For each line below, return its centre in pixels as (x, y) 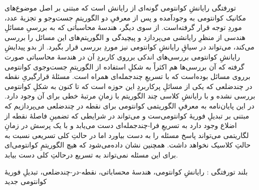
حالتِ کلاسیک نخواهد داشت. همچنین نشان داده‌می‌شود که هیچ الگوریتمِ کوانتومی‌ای (128, 145)
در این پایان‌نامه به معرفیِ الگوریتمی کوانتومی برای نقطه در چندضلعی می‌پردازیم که (129, 105)
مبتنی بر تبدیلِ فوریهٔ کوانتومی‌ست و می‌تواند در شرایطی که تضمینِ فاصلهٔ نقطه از (127, 115)
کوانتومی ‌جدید (26, 181)
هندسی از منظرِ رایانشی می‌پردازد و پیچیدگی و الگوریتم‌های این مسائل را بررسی (125, 37)
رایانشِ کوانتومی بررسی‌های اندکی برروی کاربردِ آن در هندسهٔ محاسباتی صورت (122, 56)
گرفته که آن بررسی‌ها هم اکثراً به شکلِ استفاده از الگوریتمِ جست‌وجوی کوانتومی (124, 66)
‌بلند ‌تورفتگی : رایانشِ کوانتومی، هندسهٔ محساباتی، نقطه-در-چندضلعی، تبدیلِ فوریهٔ (126, 171)
